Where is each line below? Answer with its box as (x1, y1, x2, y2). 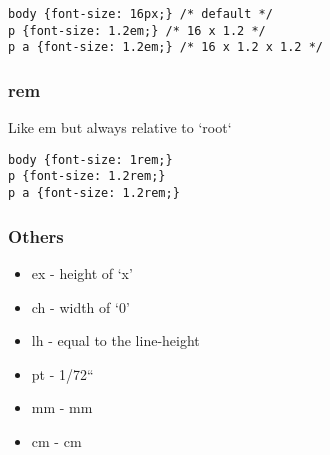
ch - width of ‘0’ (31, 296, 130, 317)
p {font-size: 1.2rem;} (8, 169, 166, 184)
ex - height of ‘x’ (31, 262, 133, 283)
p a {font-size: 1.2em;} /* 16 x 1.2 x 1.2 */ (8, 40, 323, 55)
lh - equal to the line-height (31, 330, 200, 351)
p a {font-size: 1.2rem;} (8, 186, 180, 201)
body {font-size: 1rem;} (8, 152, 173, 167)
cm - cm (31, 430, 82, 451)
